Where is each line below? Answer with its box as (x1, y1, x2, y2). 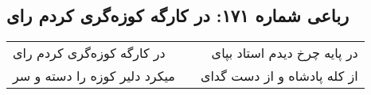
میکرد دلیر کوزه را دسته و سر (13, 66, 175, 85)
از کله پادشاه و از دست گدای (200, 66, 358, 85)
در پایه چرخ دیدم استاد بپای (211, 44, 358, 63)
